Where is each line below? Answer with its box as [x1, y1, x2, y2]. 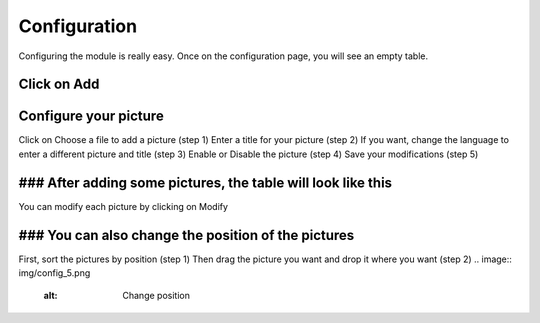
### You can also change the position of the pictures [18, 226, 355, 244]
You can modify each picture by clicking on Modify [18, 200, 229, 212]
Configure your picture [18, 108, 164, 125]
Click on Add [18, 76, 100, 93]
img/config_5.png [18, 267, 91, 279]
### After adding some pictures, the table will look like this [18, 174, 393, 191]
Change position [122, 290, 190, 302]
